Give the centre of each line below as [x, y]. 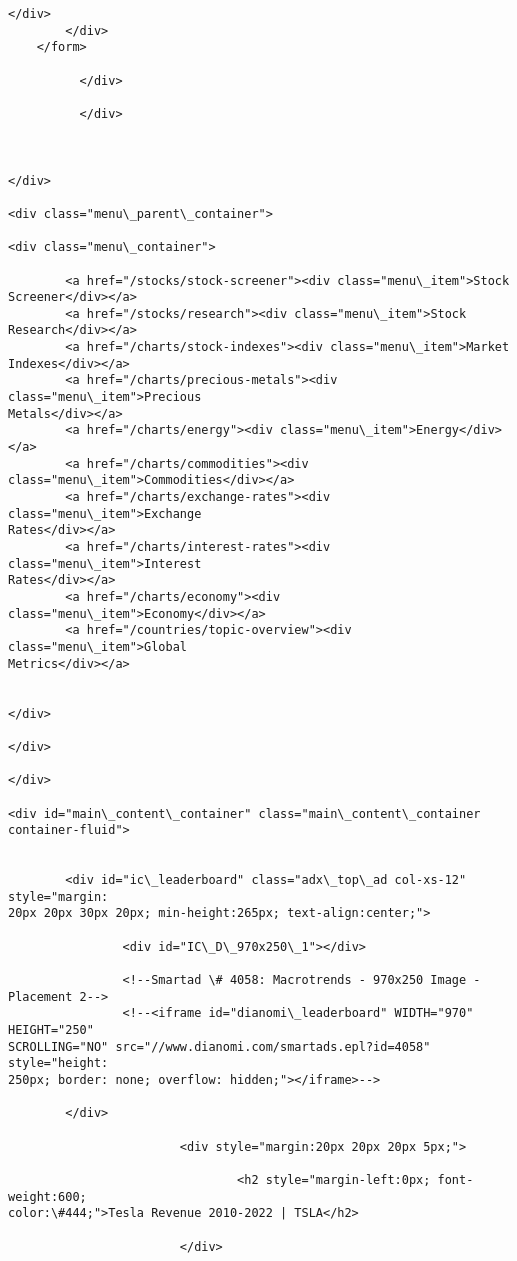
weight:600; [47, 1196]
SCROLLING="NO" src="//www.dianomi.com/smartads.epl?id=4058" [219, 1046]
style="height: [58, 1063]
